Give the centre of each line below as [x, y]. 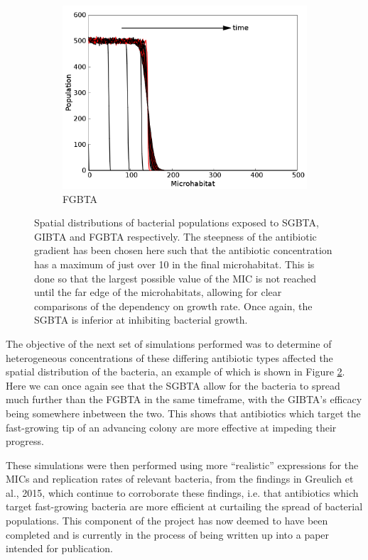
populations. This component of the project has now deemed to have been [167, 521]
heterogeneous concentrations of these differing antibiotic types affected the [169, 357]
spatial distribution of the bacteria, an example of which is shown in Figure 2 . [175, 372]
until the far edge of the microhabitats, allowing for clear [158, 292]
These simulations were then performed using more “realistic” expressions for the [182, 465]
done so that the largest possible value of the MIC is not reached [175, 278]
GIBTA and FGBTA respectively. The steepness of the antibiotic [175, 236]
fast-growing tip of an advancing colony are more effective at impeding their [171, 427]
